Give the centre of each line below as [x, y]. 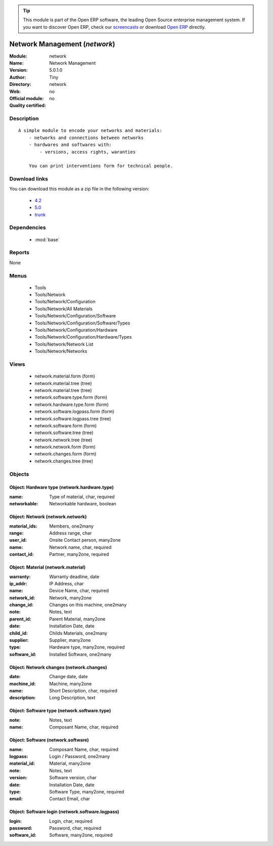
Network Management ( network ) [62, 44]
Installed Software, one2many [80, 654]
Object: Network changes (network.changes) [58, 667]
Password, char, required [75, 828]
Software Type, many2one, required [87, 791]
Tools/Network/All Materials [64, 309]
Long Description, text [72, 698]
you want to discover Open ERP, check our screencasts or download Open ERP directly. [114, 27]
